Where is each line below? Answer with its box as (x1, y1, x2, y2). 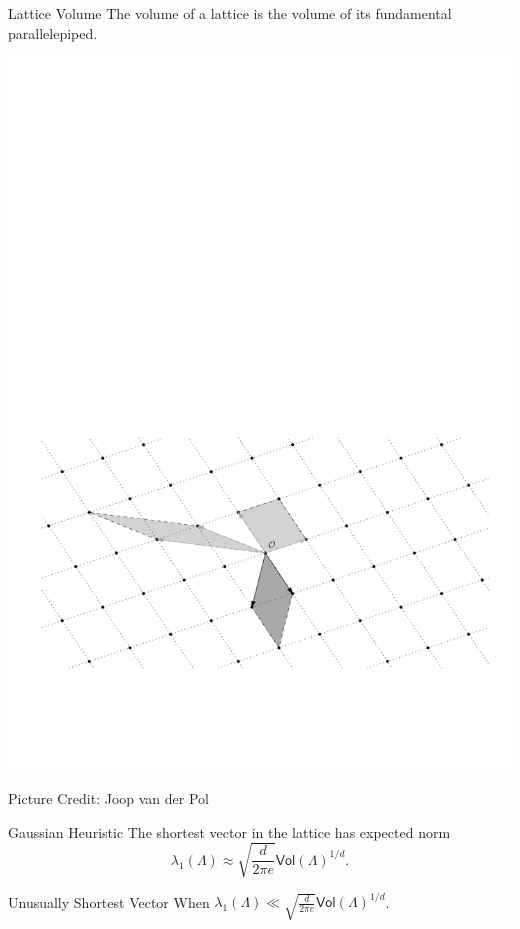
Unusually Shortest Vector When (8, 891, 210, 912)
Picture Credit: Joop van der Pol (8, 787, 209, 808)
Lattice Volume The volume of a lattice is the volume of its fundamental (8, 3, 452, 23)
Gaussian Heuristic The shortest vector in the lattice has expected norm (8, 821, 451, 842)
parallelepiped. (8, 22, 98, 43)
